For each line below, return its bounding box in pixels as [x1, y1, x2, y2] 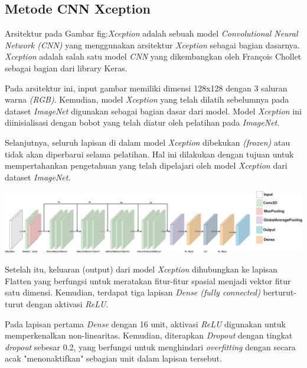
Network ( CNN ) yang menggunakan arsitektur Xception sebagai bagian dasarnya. [5, 38, 300, 51]
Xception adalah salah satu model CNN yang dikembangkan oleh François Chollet [5, 50, 302, 63]
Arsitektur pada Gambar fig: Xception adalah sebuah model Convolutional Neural [5, 27, 298, 40]
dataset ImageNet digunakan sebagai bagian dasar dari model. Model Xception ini [5, 104, 302, 117]
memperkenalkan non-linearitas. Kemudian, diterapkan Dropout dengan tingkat [5, 329, 293, 341]
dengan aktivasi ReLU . [26, 298, 109, 310]
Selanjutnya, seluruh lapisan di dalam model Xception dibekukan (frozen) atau [5, 136, 290, 148]
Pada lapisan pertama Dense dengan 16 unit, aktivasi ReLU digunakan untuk [5, 317, 286, 330]
